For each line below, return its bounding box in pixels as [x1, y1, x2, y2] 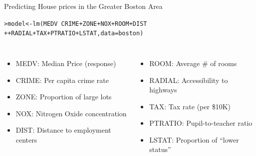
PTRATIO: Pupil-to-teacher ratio [149, 118, 253, 128]
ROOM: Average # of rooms [149, 58, 237, 68]
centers [15, 134, 37, 145]
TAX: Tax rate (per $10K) [149, 101, 231, 111]
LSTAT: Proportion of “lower [149, 134, 239, 145]
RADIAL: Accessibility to [149, 75, 228, 85]
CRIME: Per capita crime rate [15, 75, 109, 85]
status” [149, 144, 171, 155]
